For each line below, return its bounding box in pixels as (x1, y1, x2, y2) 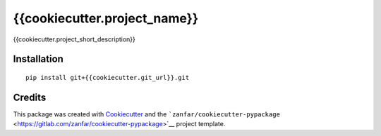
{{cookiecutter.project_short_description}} (13, 35, 135, 43)
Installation (13, 53, 64, 65)
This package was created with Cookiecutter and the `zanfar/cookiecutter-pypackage (13, 109, 280, 118)
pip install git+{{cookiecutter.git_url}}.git (25, 74, 190, 81)
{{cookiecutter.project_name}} (13, 11, 199, 26)
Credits (13, 91, 47, 103)
